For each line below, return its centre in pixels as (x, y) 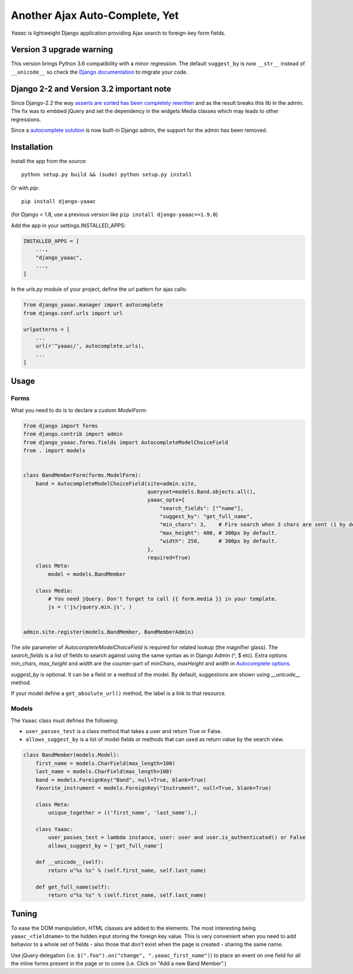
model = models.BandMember (87, 574)
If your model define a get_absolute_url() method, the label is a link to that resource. (119, 693)
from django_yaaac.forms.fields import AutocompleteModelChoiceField (126, 442)
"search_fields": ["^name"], (202, 508)
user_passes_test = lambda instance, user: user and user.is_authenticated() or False (177, 837)
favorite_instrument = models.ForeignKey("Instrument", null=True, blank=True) (154, 788)
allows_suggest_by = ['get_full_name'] (105, 846)
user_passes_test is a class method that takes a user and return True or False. (124, 731)
